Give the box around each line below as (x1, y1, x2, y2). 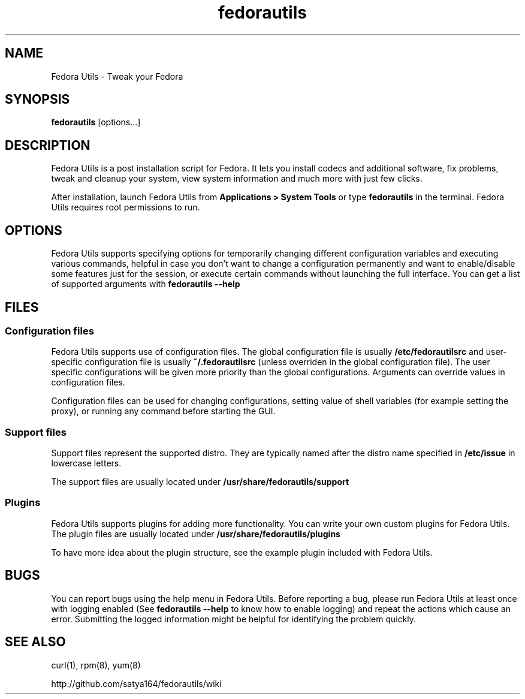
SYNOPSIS (5, 92, 70, 107)
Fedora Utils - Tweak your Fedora (51, 71, 183, 82)
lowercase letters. (51, 458, 122, 469)
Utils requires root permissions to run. (51, 202, 200, 213)
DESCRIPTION (5, 137, 90, 153)
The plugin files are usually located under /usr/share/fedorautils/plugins (51, 528, 340, 539)
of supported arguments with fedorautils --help (51, 279, 240, 290)
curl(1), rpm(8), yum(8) (51, 659, 141, 670)
